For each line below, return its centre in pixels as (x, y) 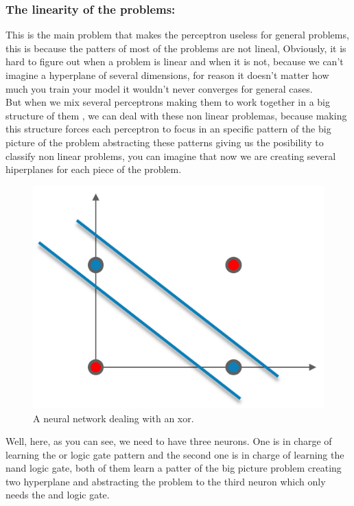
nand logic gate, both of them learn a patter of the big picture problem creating (174, 468)
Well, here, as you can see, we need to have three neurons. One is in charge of (169, 441)
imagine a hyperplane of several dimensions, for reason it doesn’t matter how (167, 75)
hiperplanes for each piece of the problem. (94, 169)
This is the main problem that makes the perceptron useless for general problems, (177, 35)
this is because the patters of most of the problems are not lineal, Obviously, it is (176, 48)
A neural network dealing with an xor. (114, 418)
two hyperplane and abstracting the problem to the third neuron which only (166, 481)
